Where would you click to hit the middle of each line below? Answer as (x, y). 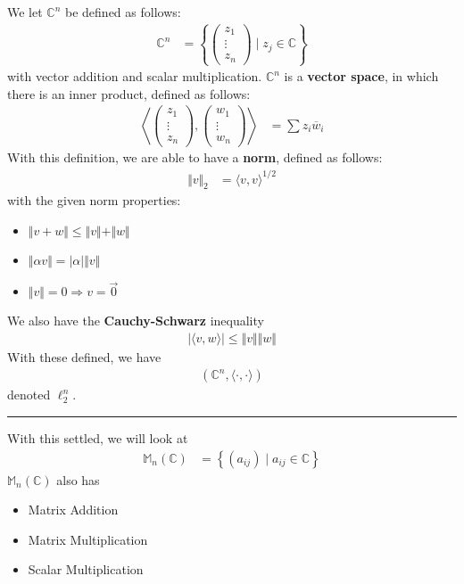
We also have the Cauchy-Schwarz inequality (136, 321)
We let (25, 12)
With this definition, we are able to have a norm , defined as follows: (195, 157)
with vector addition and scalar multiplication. (135, 76)
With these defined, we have (84, 356)
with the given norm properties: (94, 200)
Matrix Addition (73, 510)
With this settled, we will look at (98, 438)
